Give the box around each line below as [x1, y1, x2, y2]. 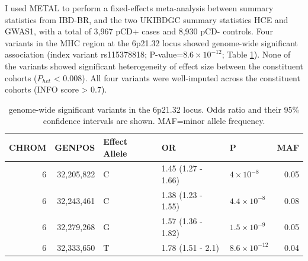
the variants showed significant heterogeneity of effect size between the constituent [5, 59, 303, 72]
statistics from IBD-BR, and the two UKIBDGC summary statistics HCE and [5, 13, 288, 26]
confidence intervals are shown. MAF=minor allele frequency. [43, 114, 265, 127]
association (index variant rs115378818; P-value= [5, 48, 184, 61]
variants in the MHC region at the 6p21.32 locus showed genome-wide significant [5, 36, 299, 49]
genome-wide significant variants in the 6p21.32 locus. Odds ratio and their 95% [8, 103, 300, 115]
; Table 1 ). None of [222, 48, 291, 61]
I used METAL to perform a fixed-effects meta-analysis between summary [5, 2, 274, 14]
